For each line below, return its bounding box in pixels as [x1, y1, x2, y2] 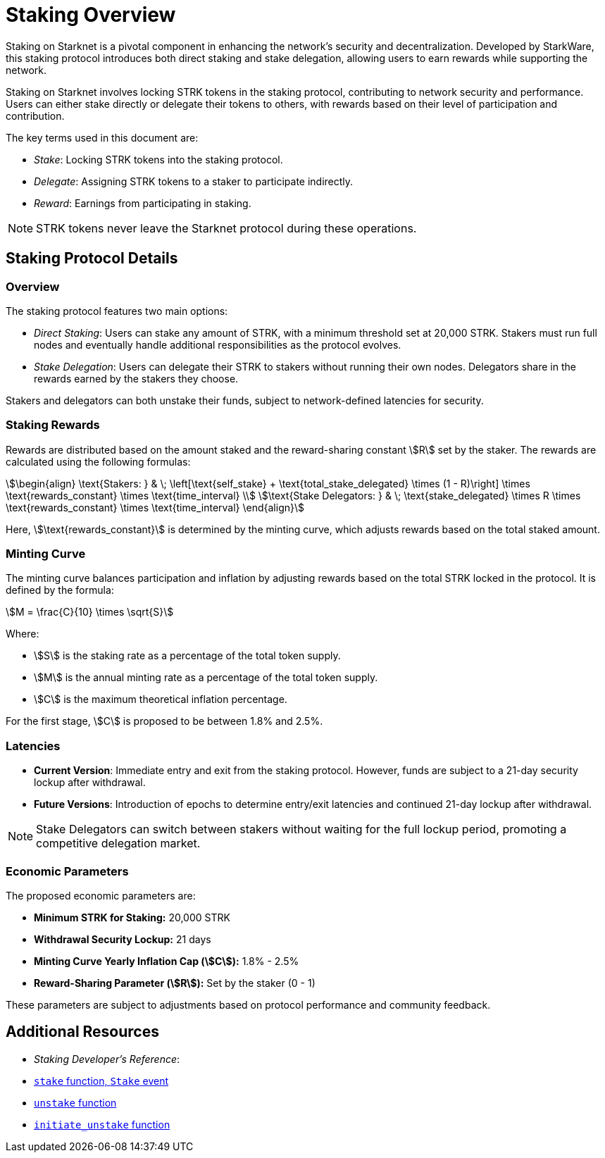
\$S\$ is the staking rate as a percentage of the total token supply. [34, 649, 341, 662]
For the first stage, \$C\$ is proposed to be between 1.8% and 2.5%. [6, 715, 323, 728]
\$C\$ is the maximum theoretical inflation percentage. [34, 693, 287, 706]
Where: [6, 628, 39, 640]
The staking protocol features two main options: [6, 304, 228, 317]
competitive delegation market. [36, 836, 201, 851]
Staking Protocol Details [6, 249, 178, 268]
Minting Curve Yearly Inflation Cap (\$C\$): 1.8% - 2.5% [34, 954, 299, 967]
